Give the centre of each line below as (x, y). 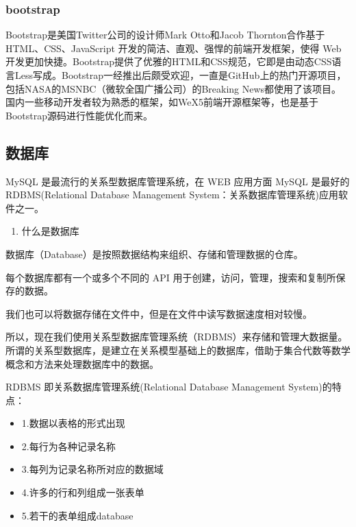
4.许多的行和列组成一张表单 (83, 492)
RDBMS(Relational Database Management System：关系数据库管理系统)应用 (172, 195)
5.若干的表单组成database (77, 515)
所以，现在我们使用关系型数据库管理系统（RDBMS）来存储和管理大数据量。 (177, 337)
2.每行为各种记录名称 (68, 446)
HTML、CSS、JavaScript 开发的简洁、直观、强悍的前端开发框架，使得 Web (174, 48)
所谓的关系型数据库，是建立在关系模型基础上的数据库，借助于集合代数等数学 (178, 350)
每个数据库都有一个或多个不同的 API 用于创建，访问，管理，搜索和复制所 (171, 277)
